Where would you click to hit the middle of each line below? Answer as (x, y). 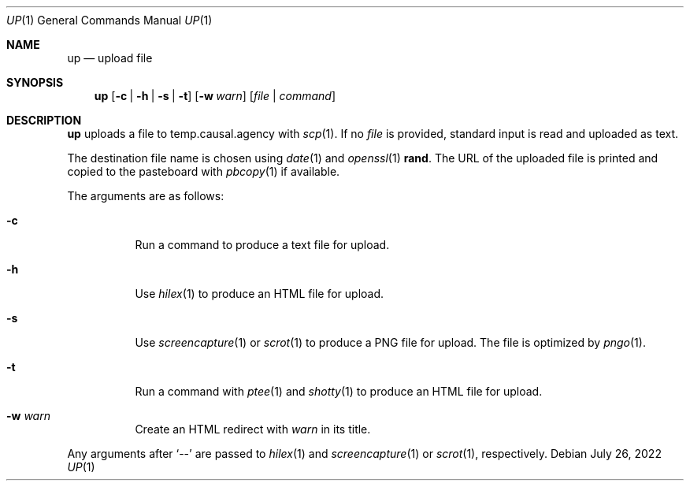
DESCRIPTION (44, 120)
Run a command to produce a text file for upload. (262, 245)
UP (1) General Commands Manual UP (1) (109, 20)
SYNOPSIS (35, 82)
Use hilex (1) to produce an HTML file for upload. (260, 294)
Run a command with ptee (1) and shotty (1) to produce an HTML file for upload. (339, 391)
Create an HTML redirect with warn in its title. (253, 429)
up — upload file (110, 58)
